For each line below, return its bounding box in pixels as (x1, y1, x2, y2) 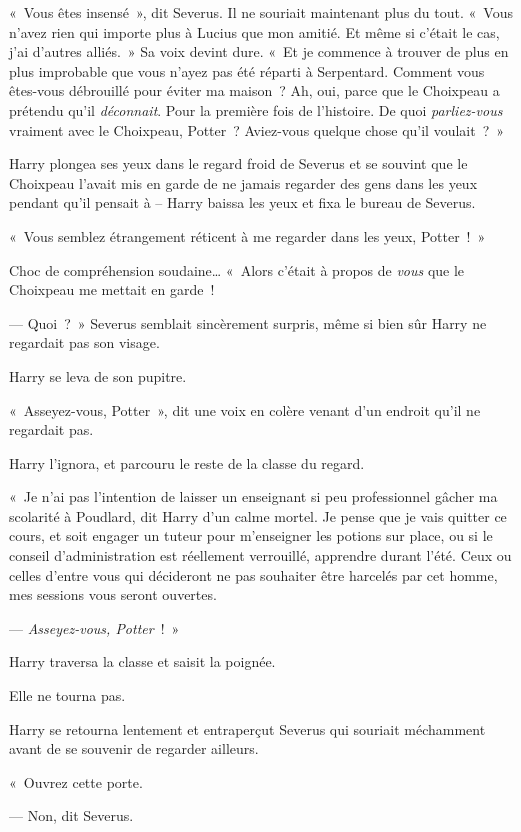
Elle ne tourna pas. (9, 685, 126, 706)
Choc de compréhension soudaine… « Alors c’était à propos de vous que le (9, 259, 465, 280)
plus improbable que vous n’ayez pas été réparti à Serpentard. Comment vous (9, 60, 485, 81)
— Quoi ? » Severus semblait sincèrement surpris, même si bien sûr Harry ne (9, 312, 487, 333)
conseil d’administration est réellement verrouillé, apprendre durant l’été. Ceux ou (9, 545, 512, 566)
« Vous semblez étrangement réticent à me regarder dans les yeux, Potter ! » (9, 225, 486, 246)
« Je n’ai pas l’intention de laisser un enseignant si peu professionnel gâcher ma (9, 486, 498, 507)
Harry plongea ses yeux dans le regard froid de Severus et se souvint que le (9, 153, 468, 174)
